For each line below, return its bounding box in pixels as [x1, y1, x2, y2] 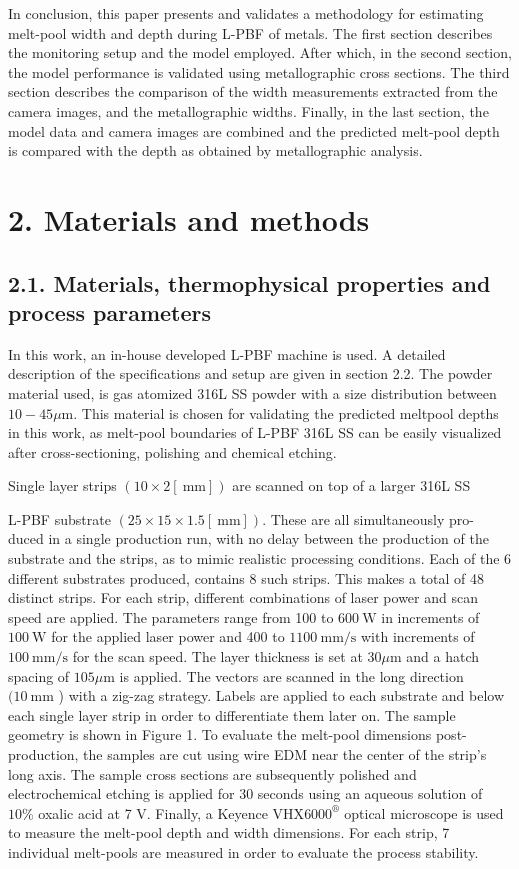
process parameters [8, 296, 212, 327]
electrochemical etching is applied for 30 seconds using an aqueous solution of [8, 783, 483, 804]
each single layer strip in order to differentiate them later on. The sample [8, 704, 456, 725]
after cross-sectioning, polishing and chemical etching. [8, 441, 337, 462]
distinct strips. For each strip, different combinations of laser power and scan [8, 587, 478, 608]
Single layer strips [8, 475, 117, 496]
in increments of [381, 606, 480, 627]
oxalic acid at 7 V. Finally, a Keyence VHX [38, 802, 305, 823]
